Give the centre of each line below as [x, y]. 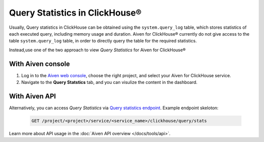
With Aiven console [40, 64]
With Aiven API [33, 96]
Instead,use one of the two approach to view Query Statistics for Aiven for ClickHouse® [97, 50]
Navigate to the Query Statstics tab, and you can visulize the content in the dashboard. [109, 82]
